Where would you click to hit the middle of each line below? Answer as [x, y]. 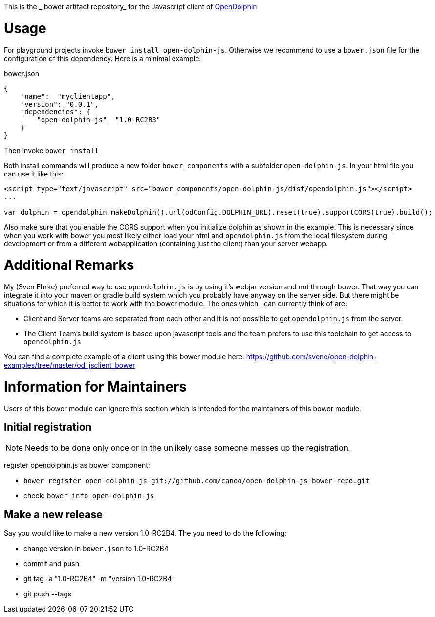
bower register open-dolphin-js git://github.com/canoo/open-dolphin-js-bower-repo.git [197, 481]
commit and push [51, 564]
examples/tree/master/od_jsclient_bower [70, 365]
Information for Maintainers [96, 386]
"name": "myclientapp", [68, 96]
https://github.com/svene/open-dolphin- [311, 357]
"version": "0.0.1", [59, 104]
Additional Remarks [69, 265]
